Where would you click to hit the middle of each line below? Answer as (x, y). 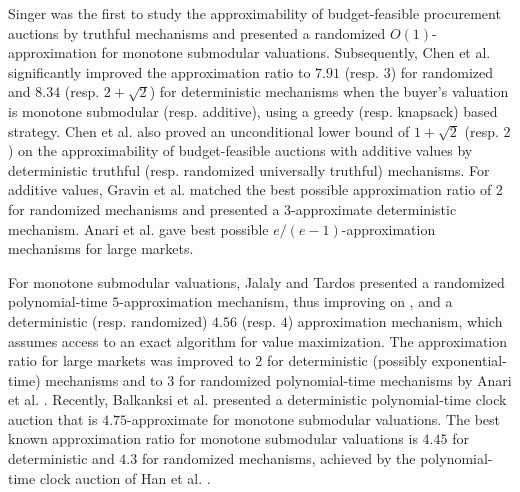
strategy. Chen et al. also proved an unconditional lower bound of (209, 130)
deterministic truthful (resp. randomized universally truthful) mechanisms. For (249, 169)
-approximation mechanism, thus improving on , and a (286, 301)
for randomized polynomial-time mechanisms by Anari (345, 379)
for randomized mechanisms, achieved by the (278, 458)
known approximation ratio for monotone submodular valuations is (213, 438)
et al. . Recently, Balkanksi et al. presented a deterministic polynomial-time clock (257, 399)
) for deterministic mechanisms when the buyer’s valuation (329, 91)
